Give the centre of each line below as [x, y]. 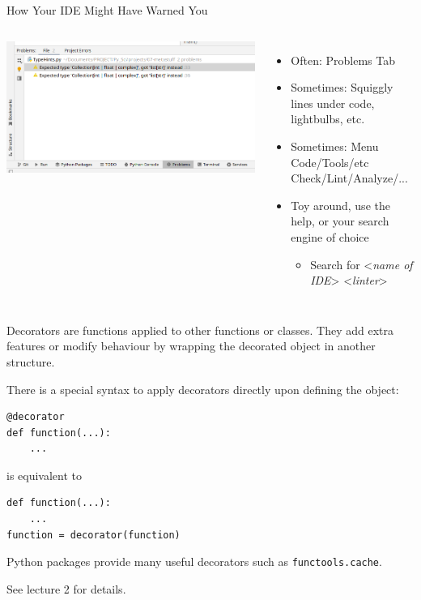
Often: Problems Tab [343, 60]
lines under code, [333, 103]
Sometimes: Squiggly [342, 87]
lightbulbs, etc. [328, 119]
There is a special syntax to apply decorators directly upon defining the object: [203, 389]
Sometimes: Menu [335, 146]
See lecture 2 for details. [66, 588]
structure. [31, 361]
